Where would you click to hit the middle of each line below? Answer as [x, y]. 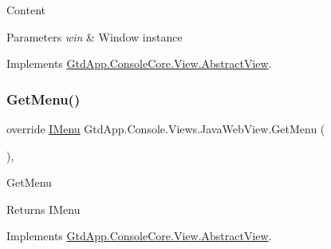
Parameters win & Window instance [95, 36]
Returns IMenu [43, 209]
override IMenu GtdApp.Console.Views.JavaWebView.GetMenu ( [166, 128]
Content [26, 10]
